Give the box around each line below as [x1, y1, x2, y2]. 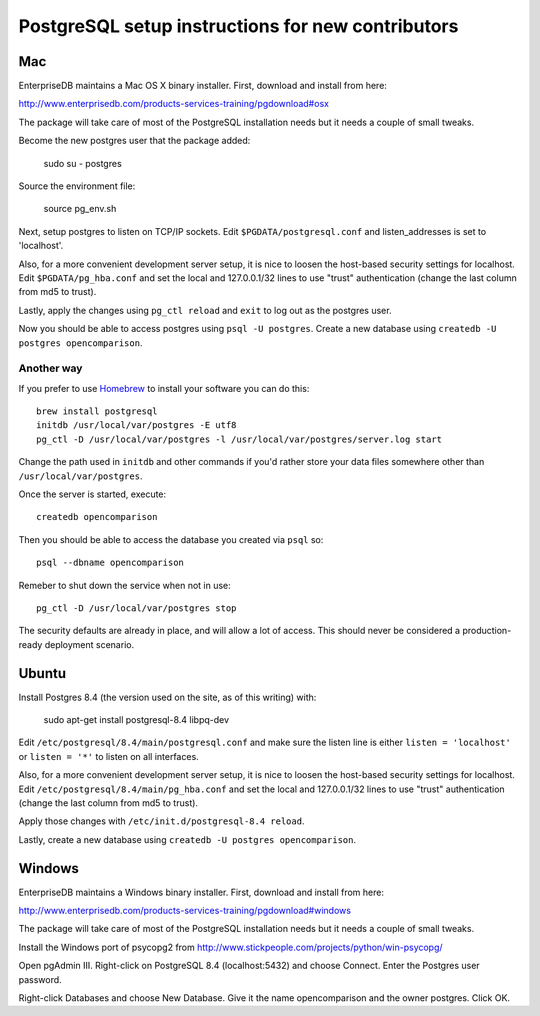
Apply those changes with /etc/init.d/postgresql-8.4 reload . [18, 815, 305, 827]
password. [18, 973, 62, 985]
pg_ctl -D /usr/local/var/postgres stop [36, 602, 237, 614]
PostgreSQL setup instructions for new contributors [18, 15, 459, 37]
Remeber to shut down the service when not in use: [18, 579, 232, 591]
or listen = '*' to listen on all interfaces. [18, 750, 199, 762]
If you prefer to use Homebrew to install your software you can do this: [18, 382, 310, 394]
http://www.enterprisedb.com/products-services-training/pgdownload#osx [18, 98, 330, 110]
